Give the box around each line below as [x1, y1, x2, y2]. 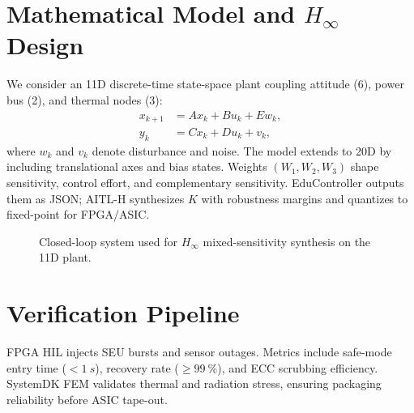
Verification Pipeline [6, 296, 240, 330]
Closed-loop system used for [39, 232, 178, 249]
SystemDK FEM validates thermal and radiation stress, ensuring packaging [6, 375, 382, 392]
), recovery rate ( [95, 359, 179, 376]
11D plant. [39, 249, 92, 266]
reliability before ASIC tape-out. [6, 390, 168, 407]
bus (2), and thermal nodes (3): [6, 91, 163, 108]
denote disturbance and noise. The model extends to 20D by [92, 142, 392, 159]
